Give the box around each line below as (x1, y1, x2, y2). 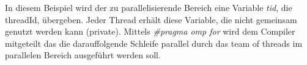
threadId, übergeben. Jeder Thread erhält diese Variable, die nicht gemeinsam (5, 13, 297, 26)
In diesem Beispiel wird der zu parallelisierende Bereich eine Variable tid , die (5, 1, 292, 13)
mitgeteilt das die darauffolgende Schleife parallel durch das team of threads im (5, 36, 303, 49)
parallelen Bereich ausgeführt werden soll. (5, 49, 161, 61)
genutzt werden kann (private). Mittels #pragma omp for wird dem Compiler (5, 25, 295, 38)
